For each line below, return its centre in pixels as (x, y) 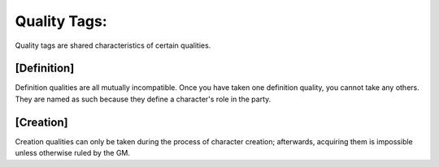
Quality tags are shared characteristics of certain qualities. (113, 45)
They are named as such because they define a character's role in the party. (143, 99)
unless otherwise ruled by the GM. (72, 153)
